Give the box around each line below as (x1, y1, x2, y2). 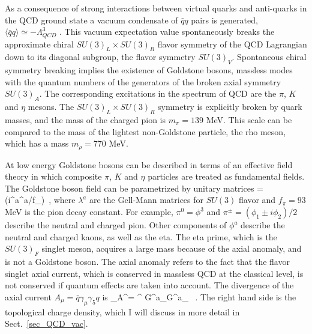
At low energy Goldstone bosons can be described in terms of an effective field (5, 158, 293, 171)
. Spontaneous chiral (232, 50, 307, 63)
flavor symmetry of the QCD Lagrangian (157, 37, 307, 50)
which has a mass (5, 137, 69, 150)
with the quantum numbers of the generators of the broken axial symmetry (5, 75, 281, 88)
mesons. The (28, 100, 74, 113)
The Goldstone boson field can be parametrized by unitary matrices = (5, 181, 263, 194)
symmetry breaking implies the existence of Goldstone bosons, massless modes (5, 64, 293, 76)
